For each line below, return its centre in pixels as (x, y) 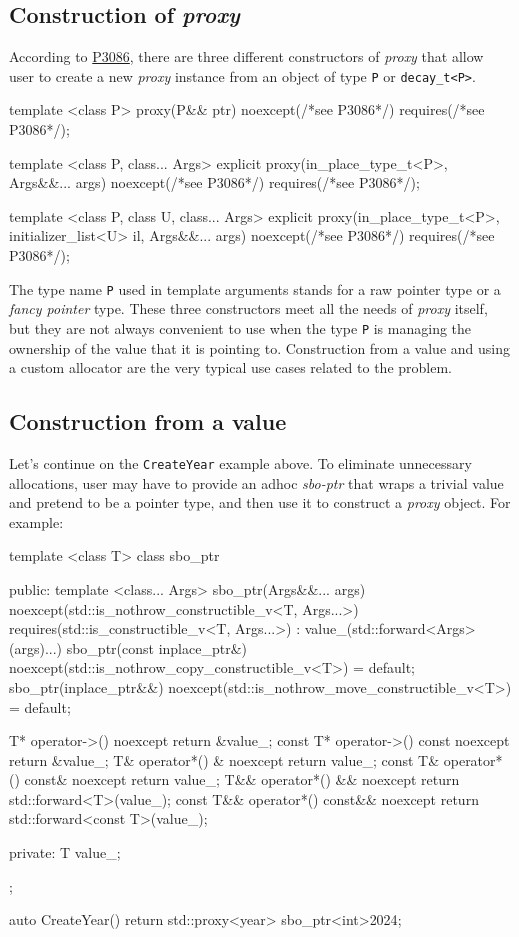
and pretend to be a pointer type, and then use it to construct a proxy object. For (260, 502)
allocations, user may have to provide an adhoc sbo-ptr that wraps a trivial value (256, 482)
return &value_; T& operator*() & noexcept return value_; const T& (224, 759)
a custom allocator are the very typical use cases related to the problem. (231, 367)
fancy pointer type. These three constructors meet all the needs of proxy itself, (248, 308)
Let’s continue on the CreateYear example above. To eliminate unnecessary (240, 462)
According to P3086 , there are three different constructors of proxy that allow (246, 56)
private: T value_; (65, 852)
